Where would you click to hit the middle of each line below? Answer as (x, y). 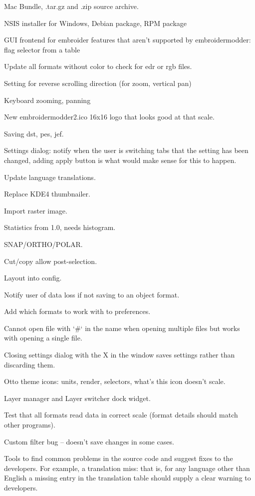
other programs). (30, 425)
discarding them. (30, 364)
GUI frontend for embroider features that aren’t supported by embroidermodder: (127, 40)
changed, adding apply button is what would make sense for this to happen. (120, 160)
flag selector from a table (42, 49)
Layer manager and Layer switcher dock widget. (77, 398)
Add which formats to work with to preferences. (77, 311)
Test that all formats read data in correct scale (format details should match (121, 415)
